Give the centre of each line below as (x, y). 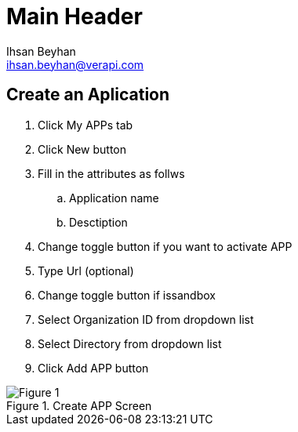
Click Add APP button (93, 368)
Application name (114, 198)
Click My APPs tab (85, 125)
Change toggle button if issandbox (127, 295)
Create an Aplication (88, 95)
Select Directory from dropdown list (130, 343)
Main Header (74, 16)
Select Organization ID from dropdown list (146, 319)
